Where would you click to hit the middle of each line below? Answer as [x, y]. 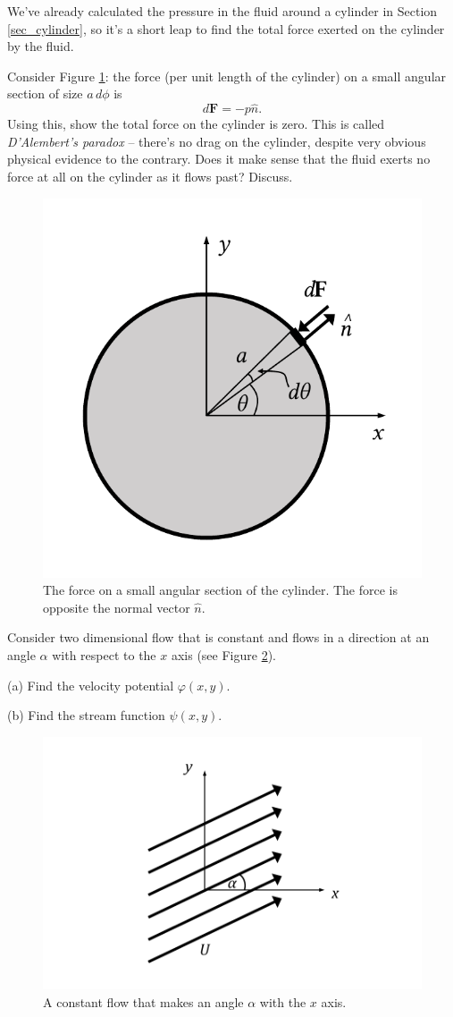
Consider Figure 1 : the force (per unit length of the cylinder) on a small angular [227, 76]
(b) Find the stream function [86, 715]
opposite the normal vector [117, 607]
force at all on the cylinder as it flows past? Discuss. [150, 176]
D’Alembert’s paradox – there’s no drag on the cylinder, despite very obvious [217, 141]
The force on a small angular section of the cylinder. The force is [221, 590]
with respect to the [104, 654]
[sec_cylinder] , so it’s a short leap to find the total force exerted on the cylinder [226, 28]
